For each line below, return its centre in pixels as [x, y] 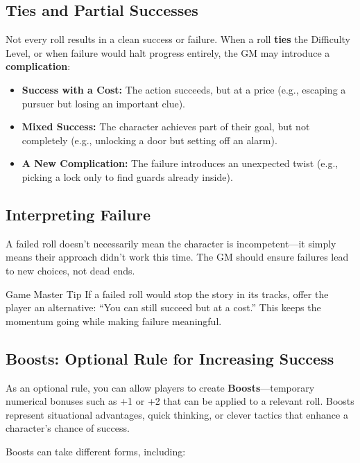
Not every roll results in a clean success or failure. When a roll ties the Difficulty [178, 39]
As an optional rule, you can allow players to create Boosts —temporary [160, 387]
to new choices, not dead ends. [70, 270]
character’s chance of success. [68, 428]
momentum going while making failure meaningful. [114, 321]
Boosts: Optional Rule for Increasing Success [170, 358]
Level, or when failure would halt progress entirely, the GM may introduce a [168, 52]
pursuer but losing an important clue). [103, 103]
